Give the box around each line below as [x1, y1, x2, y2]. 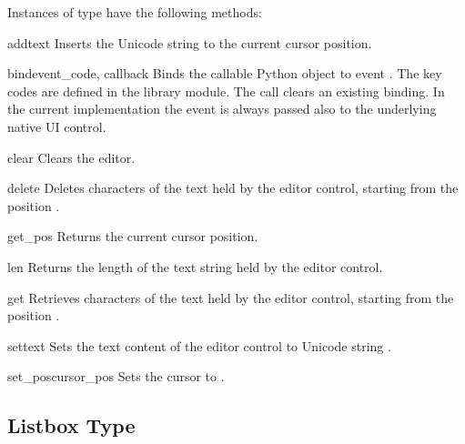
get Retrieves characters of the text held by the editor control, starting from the [7, 288, 454, 307]
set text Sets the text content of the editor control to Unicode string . [7, 336, 391, 355]
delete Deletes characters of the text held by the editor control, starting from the [7, 178, 459, 197]
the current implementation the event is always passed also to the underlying [7, 99, 437, 118]
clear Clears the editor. [7, 147, 136, 166]
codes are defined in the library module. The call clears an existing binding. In [7, 81, 445, 100]
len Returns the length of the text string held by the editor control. [7, 257, 383, 276]
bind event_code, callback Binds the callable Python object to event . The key [7, 64, 442, 83]
